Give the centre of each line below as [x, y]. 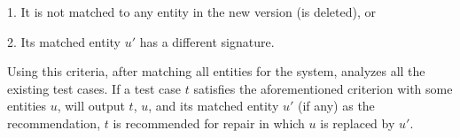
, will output [91, 106]
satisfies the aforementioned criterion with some [323, 88]
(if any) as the [336, 106]
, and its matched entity [214, 106]
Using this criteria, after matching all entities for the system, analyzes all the [216, 71]
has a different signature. [207, 41]
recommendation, [54, 123]
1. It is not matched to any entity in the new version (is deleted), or [191, 11]
